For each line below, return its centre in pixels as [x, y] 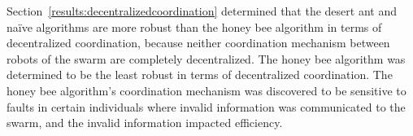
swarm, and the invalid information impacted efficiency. [145, 123]
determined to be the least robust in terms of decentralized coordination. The [200, 75]
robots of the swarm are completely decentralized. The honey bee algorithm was [206, 58]
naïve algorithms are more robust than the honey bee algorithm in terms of [194, 26]
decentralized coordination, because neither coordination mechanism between [198, 43]
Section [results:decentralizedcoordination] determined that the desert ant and [202, 11]
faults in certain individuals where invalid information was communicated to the [206, 106]
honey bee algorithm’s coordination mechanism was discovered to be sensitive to [206, 90]
